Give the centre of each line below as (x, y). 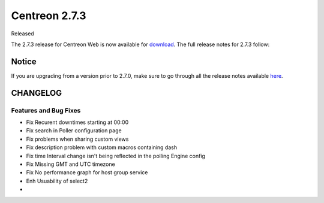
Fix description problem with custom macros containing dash (101, 147)
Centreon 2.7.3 (49, 16)
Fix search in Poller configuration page (74, 131)
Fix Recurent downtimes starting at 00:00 (77, 122)
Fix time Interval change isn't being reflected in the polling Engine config (115, 156)
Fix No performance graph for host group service (87, 172)
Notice (24, 61)
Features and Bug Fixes (46, 110)
